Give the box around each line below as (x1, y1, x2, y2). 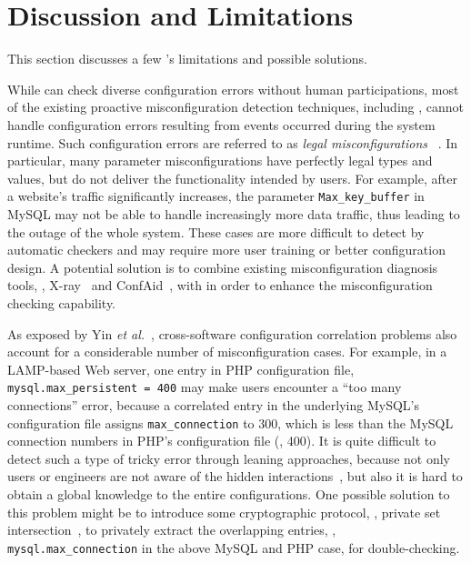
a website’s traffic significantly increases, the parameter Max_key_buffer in (7, 186, 425, 206)
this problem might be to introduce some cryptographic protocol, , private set (7, 502, 441, 521)
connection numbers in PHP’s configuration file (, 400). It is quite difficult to (7, 431, 436, 450)
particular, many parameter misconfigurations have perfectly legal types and (7, 151, 433, 170)
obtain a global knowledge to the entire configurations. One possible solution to (7, 484, 450, 503)
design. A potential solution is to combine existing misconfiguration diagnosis (7, 257, 438, 276)
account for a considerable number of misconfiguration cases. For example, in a (7, 342, 447, 361)
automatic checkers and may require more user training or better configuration (7, 240, 446, 259)
